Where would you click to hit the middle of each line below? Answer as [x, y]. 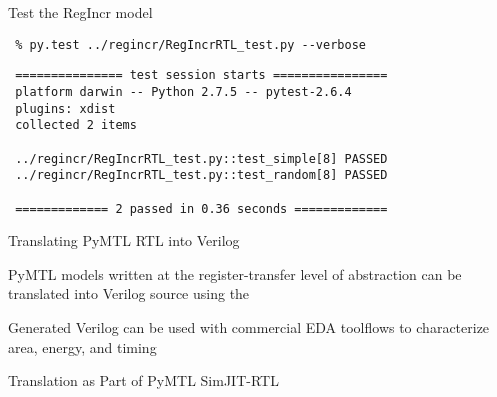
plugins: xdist [65, 108]
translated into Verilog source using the [129, 293]
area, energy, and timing [82, 346]
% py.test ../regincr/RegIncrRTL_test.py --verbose [190, 44]
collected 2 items [76, 125]
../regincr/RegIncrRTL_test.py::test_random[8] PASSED [201, 175]
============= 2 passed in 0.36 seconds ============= [201, 208]
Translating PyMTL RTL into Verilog [124, 240]
